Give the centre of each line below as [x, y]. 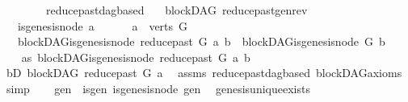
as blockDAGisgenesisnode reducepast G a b [136, 57]
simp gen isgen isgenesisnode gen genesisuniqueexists [158, 88]
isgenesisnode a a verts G [103, 25]
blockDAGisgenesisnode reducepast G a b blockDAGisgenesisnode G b [201, 41]
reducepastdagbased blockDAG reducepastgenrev [177, 10]
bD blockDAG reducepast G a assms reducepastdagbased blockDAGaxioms [204, 73]
